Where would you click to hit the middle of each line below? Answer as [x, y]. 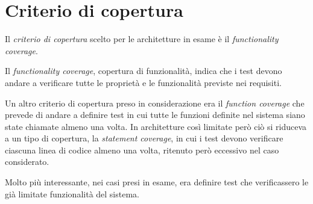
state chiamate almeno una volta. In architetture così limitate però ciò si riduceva [156, 126]
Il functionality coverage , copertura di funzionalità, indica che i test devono [144, 71]
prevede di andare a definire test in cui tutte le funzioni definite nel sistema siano [155, 115]
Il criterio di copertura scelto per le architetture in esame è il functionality [142, 39]
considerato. [27, 162]
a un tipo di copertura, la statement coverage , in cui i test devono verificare [144, 138]
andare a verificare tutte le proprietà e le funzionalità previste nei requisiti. [143, 82]
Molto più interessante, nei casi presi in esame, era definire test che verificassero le [157, 182]
